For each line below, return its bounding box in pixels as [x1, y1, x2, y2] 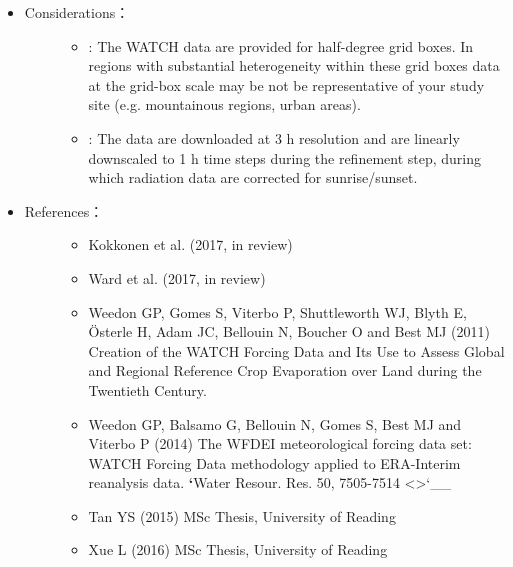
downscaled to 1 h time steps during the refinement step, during [88, 147, 482, 168]
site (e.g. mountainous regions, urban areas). [88, 94, 361, 115]
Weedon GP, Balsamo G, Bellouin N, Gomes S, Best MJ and [88, 413, 462, 434]
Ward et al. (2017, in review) [88, 267, 266, 288]
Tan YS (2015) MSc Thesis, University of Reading [88, 505, 396, 526]
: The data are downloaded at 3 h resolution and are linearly [88, 127, 460, 148]
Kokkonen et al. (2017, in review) [88, 234, 293, 255]
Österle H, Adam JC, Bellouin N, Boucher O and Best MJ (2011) [88, 321, 490, 342]
